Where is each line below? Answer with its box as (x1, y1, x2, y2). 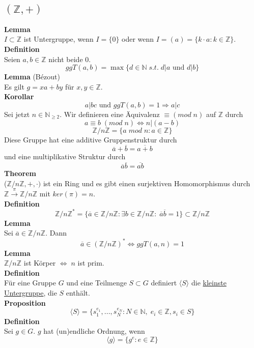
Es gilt (4, 81, 24, 92)
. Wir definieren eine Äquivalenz (60, 108, 160, 119)
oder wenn (122, 34, 154, 44)
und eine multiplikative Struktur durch (4, 151, 126, 162)
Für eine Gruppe (4, 277, 56, 288)
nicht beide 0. (48, 53, 91, 64)
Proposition (4, 297, 46, 308)
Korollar (4, 91, 34, 102)
